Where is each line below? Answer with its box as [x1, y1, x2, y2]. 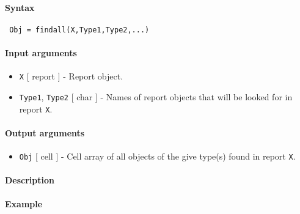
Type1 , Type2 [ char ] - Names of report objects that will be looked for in [19, 90, 293, 103]
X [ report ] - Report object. [19, 70, 123, 83]
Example [5, 197, 43, 210]
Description [5, 174, 55, 186]
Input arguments [5, 46, 77, 59]
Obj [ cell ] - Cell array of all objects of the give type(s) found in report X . [19, 150, 296, 163]
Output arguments [5, 126, 85, 139]
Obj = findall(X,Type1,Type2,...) [9, 25, 150, 34]
